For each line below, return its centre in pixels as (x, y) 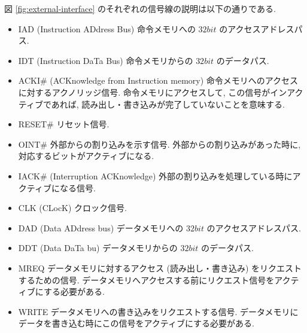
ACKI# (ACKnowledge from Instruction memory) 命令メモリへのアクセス (158, 80)
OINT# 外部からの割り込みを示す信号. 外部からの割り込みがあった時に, (159, 144)
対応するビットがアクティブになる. (86, 156)
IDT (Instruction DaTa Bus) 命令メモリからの (106, 60)
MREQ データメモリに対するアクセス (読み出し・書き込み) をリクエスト (160, 268)
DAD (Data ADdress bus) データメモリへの (101, 227)
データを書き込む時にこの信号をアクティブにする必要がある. (136, 323)
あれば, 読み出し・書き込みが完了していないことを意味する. (168, 104)
